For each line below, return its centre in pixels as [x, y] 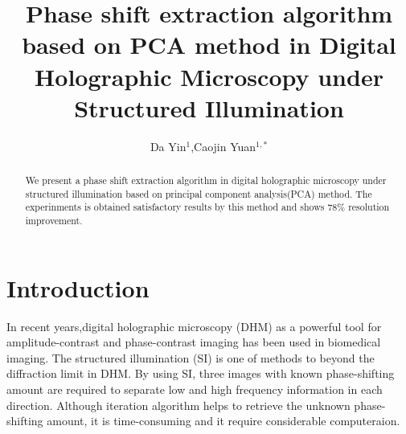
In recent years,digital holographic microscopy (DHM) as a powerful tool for [194, 326]
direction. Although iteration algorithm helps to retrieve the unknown [178, 405]
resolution [369, 207]
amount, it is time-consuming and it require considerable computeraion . [224, 421]
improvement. [54, 221]
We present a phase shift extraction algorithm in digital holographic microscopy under [206, 180]
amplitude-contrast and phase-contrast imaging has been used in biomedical [194, 342]
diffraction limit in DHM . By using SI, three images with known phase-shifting [201, 373]
